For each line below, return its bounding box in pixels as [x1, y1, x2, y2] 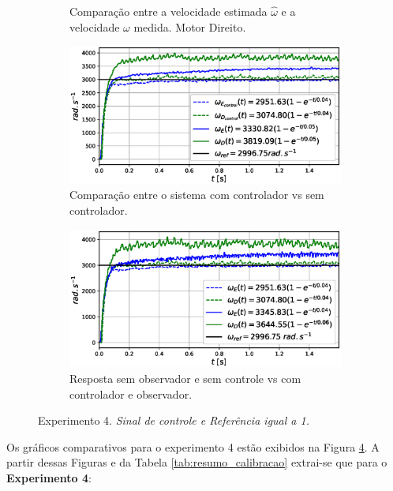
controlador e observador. [69, 385, 193, 402]
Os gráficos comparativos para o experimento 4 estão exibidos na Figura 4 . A [6, 438, 380, 455]
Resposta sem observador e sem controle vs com [69, 369, 301, 386]
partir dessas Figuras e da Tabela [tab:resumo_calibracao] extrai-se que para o [6, 454, 387, 470]
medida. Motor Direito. [133, 18, 246, 35]
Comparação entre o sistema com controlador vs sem [69, 186, 324, 203]
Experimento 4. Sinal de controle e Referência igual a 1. [38, 412, 309, 429]
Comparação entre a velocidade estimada [69, 3, 268, 19]
